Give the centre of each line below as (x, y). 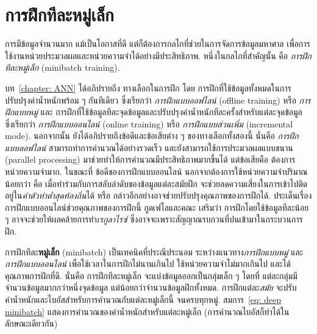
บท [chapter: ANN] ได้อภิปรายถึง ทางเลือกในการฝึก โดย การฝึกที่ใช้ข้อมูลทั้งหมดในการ (148, 87)
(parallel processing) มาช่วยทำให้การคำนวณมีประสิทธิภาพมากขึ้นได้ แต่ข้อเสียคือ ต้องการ (150, 159)
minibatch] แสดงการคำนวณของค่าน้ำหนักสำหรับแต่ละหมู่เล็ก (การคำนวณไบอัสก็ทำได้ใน (147, 311)
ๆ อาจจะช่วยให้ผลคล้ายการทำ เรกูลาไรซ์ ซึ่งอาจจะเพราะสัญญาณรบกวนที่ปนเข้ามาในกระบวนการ (154, 219)
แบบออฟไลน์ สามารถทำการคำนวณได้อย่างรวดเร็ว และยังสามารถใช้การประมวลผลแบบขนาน (149, 147)
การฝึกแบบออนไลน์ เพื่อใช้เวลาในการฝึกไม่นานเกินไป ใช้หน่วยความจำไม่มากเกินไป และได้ (148, 264)
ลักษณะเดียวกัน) (31, 323)
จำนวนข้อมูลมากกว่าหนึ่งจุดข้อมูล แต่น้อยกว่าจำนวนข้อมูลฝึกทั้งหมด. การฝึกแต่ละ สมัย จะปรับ (151, 287)
